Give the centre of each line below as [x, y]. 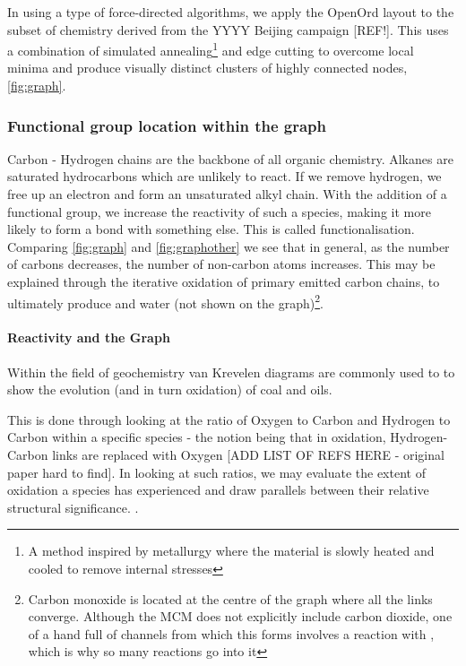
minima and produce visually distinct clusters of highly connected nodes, [207, 68]
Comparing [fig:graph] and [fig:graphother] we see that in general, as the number [229, 246]
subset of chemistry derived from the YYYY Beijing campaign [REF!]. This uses [228, 29]
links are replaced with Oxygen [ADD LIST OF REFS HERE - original [248, 455]
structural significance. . [73, 507]
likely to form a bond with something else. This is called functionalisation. [211, 229]
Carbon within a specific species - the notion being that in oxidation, [197, 437]
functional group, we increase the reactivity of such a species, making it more [219, 211]
